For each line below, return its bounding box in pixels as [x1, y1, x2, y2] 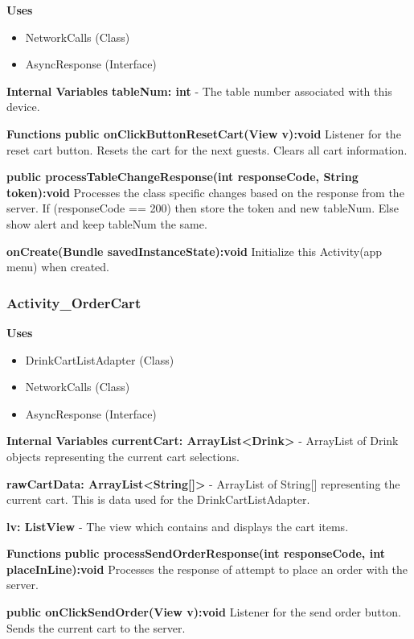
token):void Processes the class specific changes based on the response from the [6, 183, 404, 200]
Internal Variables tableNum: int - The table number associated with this [6, 82, 392, 99]
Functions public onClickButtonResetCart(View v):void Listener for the [6, 125, 401, 142]
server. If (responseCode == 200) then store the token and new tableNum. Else [6, 200, 399, 216]
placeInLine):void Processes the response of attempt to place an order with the [6, 560, 408, 577]
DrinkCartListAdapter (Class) [25, 351, 174, 368]
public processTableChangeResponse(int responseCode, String [6, 168, 359, 185]
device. [6, 98, 40, 115]
